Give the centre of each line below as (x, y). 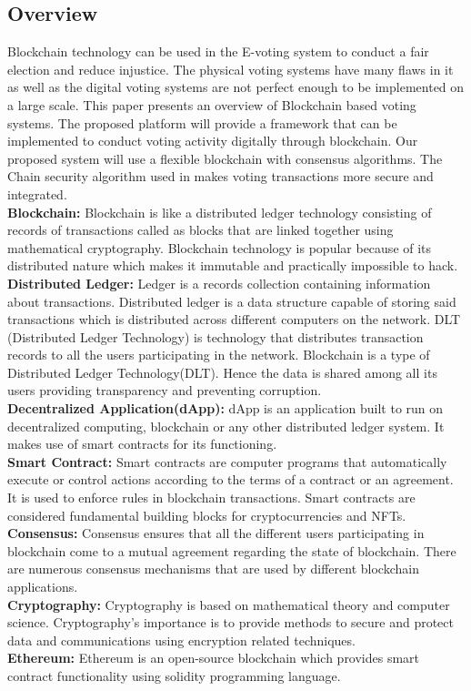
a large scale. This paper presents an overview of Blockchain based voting (212, 104)
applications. (43, 587)
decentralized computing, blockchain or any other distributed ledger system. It (226, 426)
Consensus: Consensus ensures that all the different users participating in (216, 533)
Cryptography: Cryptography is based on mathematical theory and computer (229, 604)
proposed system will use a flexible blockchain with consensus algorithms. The (225, 158)
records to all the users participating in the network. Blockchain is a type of (219, 355)
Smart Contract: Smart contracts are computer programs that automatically (227, 461)
